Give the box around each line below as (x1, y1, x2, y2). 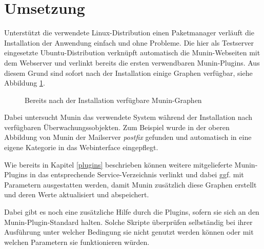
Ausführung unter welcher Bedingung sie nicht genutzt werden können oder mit (4, 226, 254, 237)
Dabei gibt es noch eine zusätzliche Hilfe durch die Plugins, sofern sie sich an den (4, 206, 259, 217)
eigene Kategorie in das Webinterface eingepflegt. (4, 142, 158, 153)
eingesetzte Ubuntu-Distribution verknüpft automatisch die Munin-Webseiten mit (4, 47, 260, 58)
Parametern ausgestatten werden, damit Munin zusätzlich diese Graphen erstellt (4, 179, 257, 190)
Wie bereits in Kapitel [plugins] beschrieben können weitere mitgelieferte (4, 159, 232, 170)
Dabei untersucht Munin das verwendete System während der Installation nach (4, 112, 253, 122)
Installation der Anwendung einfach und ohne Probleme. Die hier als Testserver (4, 37, 254, 48)
